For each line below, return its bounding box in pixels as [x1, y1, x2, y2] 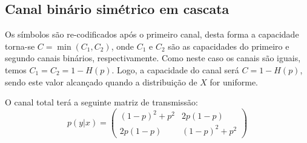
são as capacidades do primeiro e [168, 39, 289, 52]
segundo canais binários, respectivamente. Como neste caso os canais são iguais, [5, 52, 301, 64]
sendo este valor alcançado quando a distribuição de [5, 75, 197, 88]
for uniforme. [210, 75, 259, 88]
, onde [111, 39, 134, 52]
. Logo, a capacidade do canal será [111, 63, 239, 76]
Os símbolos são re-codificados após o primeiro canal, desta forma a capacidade [5, 28, 299, 41]
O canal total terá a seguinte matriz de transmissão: [5, 96, 198, 108]
